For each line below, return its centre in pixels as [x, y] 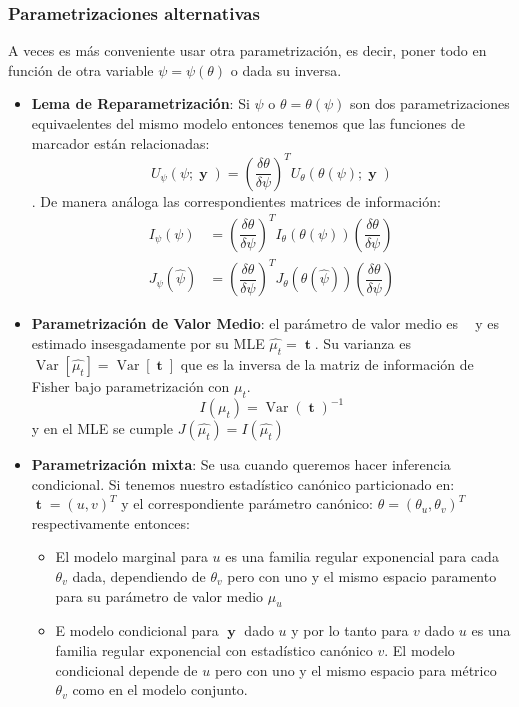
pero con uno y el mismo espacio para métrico [355, 669]
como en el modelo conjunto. [160, 689]
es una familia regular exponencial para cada [362, 556]
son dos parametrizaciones [430, 103]
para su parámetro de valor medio [159, 595]
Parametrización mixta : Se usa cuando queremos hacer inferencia [241, 464]
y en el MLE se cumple [102, 428]
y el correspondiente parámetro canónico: [247, 503]
